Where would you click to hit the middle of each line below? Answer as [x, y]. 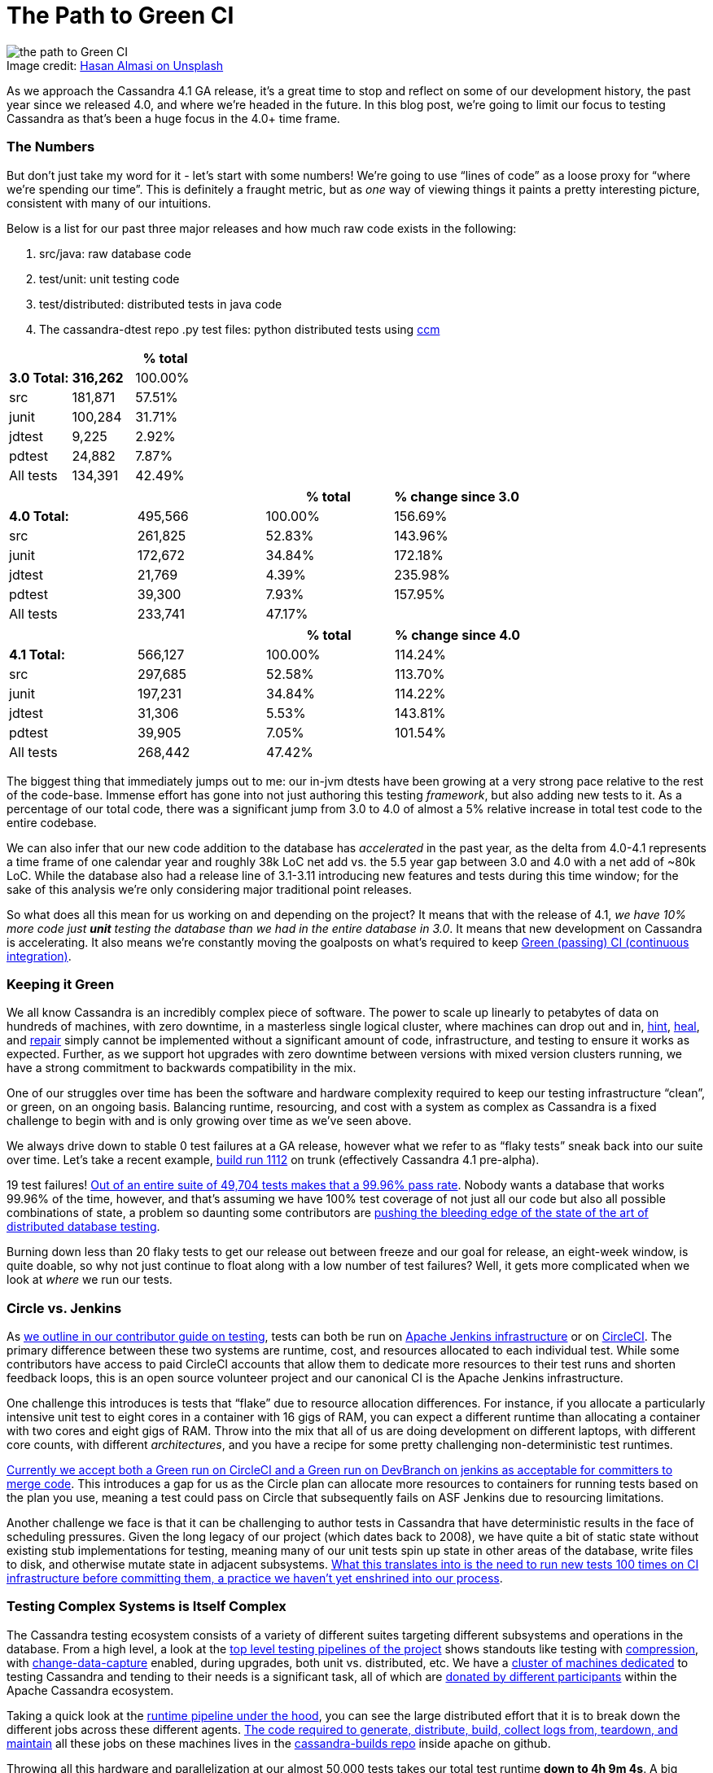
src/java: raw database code [115, 253]
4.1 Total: [37, 654]
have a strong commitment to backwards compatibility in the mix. [182, 1068]
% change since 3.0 [457, 496]
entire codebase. [52, 822]
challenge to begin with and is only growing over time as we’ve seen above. [209, 1121]
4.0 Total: [39, 516]
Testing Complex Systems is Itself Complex [147, 1607]
